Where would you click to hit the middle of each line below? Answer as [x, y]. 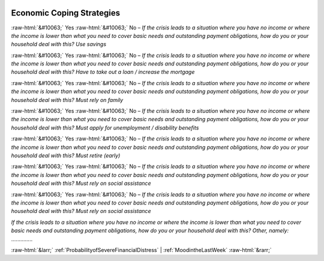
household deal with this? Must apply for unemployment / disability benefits [105, 127]
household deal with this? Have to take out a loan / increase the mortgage [103, 72]
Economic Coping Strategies [65, 13]
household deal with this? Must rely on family [67, 100]
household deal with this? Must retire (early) [66, 155]
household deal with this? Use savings [59, 44]
